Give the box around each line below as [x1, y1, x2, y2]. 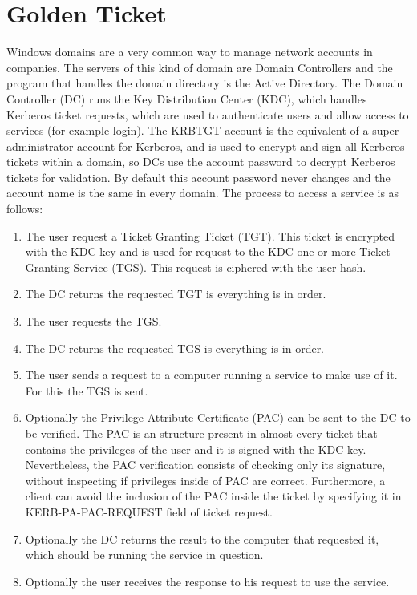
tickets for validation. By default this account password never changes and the [6, 168, 391, 185]
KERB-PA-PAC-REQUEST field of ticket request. [25, 503, 273, 520]
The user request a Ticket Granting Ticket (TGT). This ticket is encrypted [25, 227, 395, 244]
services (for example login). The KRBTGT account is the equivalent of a [6, 122, 369, 139]
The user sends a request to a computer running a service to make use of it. [25, 366, 398, 383]
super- [372, 122, 403, 139]
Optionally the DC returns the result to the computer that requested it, [25, 530, 379, 547]
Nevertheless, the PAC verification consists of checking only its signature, [25, 456, 386, 473]
